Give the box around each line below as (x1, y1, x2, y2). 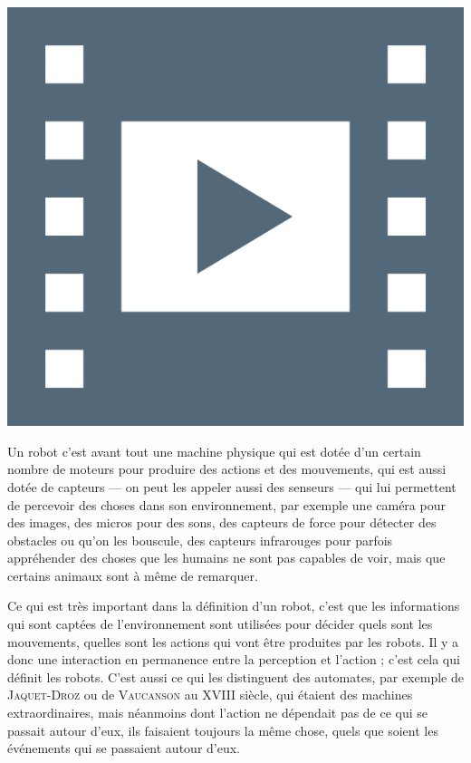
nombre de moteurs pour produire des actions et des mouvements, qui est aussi (7, 459, 447, 478)
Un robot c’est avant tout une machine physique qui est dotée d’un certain (7, 441, 421, 460)
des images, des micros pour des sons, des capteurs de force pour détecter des (7, 513, 437, 532)
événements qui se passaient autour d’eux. (7, 739, 240, 758)
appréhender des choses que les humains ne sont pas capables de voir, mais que (7, 548, 446, 567)
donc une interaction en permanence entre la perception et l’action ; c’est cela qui (7, 650, 460, 669)
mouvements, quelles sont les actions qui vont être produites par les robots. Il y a (7, 632, 459, 651)
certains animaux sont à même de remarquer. (7, 565, 258, 584)
